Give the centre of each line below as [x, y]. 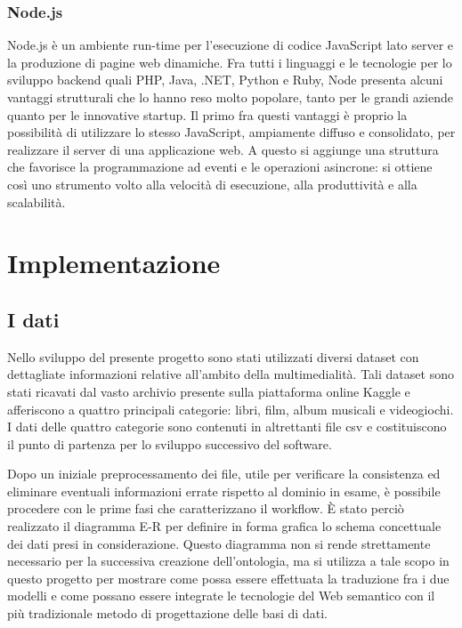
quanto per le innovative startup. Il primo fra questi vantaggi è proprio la [207, 114]
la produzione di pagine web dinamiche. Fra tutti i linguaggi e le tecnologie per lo [230, 62]
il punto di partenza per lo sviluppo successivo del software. [170, 443]
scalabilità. [36, 201]
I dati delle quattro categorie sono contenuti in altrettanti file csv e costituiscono [227, 427]
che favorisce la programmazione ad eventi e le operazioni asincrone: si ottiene [220, 167]
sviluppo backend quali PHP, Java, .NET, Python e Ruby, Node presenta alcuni [225, 80]
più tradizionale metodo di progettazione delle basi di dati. [167, 613]
